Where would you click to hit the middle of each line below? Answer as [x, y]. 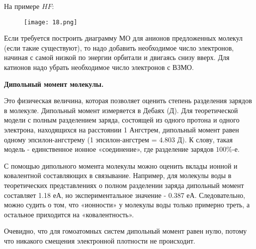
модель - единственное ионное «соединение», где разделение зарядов [109, 149]
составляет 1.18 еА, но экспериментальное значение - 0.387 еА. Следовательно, [125, 195]
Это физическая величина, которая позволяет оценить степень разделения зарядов [128, 100]
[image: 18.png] [51, 22]
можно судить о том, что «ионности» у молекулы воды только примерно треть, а [127, 205]
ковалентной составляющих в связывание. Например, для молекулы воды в [118, 175]
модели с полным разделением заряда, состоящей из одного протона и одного [122, 120]
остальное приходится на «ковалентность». [69, 214]
